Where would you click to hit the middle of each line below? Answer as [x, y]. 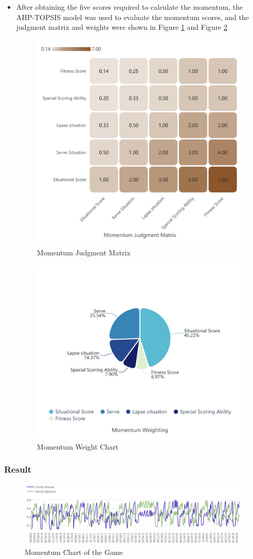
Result [18, 469]
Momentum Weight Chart [78, 446]
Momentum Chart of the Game [74, 552]
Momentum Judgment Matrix [84, 252]
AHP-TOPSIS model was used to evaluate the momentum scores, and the [132, 17]
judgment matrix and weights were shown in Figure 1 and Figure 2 [122, 27]
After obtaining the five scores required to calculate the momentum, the [130, 7]
